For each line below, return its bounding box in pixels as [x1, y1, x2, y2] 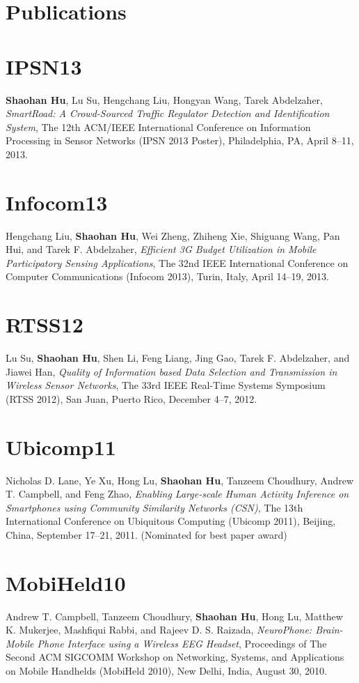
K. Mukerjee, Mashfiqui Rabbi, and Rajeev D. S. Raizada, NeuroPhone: [6, 622, 312, 637]
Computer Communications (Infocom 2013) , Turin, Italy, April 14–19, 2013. [6, 269, 329, 284]
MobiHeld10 [6, 568, 126, 597]
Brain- [315, 622, 343, 637]
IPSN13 [6, 52, 82, 80]
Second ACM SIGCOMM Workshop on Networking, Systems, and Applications [6, 650, 344, 664]
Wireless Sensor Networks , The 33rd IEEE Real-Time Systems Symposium [6, 378, 326, 392]
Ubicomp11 [6, 432, 116, 461]
